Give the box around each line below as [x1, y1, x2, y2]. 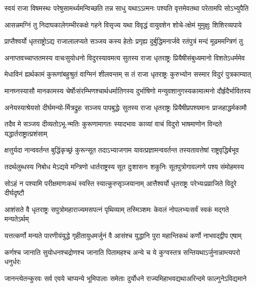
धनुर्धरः [4, 256, 21, 267]
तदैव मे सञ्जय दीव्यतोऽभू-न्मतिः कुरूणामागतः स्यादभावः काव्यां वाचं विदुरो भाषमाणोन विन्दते [4, 119, 222, 129]
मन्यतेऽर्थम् [4, 214, 29, 224]
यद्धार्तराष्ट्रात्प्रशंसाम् [4, 128, 47, 138]
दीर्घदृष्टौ [4, 188, 25, 198]
